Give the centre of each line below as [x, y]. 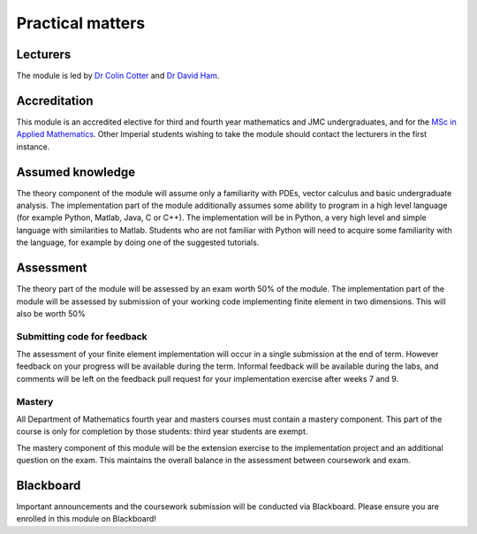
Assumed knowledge [76, 172]
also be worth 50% [51, 313]
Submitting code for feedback [82, 336]
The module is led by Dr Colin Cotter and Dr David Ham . [118, 76]
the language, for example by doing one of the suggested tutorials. [138, 242]
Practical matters [81, 23]
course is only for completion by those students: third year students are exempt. [162, 431]
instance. [33, 147]
